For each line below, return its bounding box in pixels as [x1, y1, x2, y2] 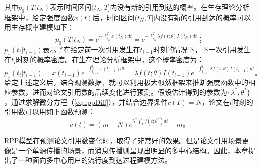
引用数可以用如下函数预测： [4, 106, 95, 117]
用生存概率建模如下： [4, 22, 74, 32]
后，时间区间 [92, 12, 135, 22]
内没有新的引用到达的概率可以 [153, 12, 251, 22]
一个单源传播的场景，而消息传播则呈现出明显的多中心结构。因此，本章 [18, 145, 248, 155]
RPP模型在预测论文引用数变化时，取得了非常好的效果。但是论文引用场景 [4, 135, 242, 146]
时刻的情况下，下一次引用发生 [153, 44, 251, 54]
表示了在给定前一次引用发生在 [42, 44, 140, 54]
